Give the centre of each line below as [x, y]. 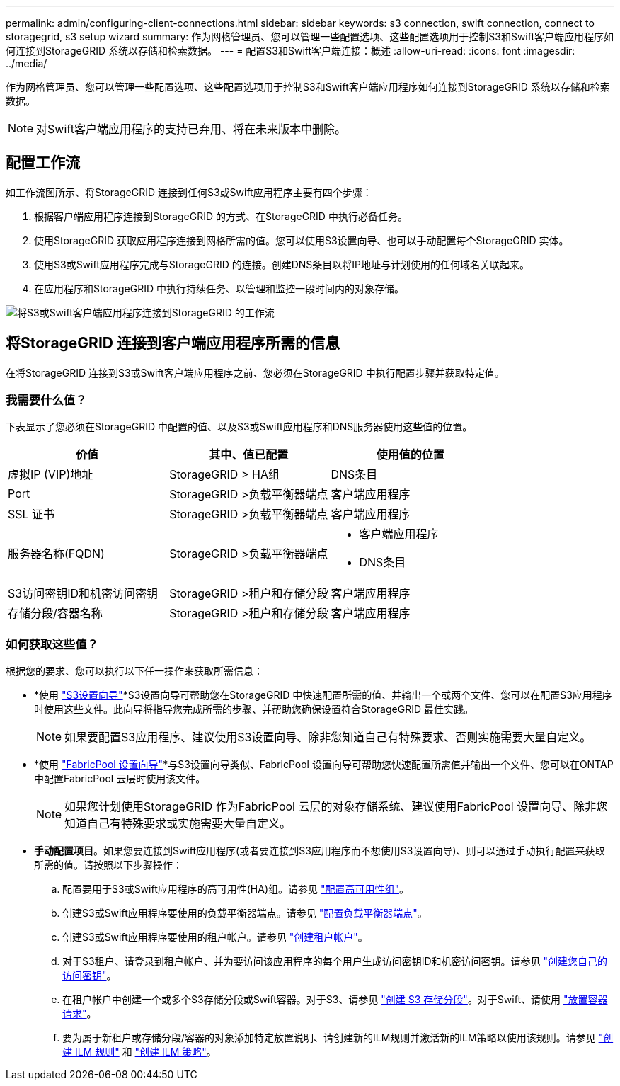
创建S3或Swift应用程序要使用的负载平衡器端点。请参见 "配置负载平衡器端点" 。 [245, 913]
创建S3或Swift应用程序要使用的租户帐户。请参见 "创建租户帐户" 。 [215, 937]
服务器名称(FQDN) [56, 554]
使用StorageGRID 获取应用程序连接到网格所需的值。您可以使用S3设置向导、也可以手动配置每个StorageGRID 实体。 [302, 240]
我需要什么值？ [46, 400]
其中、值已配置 [249, 455]
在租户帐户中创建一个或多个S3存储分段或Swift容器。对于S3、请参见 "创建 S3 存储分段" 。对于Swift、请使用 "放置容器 [335, 1000]
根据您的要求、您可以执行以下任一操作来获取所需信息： [134, 671]
